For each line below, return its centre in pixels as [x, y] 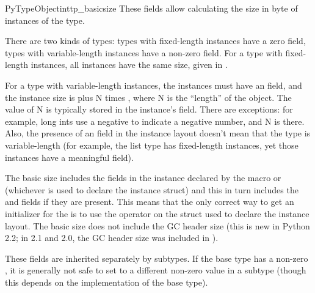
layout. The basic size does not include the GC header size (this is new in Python [157, 225]
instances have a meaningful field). [69, 157]
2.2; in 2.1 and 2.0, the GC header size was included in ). [112, 238]
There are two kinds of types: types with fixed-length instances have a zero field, [155, 41]
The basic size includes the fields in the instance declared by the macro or [143, 178]
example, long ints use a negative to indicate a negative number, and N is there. [155, 121]
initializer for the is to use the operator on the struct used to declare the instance [157, 213]
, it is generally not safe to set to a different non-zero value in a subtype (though [156, 270]
